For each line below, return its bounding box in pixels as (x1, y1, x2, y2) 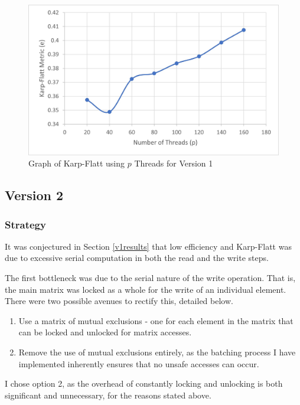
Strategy (5, 217, 46, 231)
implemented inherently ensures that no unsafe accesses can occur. (18, 357, 259, 370)
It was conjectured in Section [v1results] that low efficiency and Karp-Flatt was (5, 240, 292, 252)
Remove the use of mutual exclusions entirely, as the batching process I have (18, 345, 296, 358)
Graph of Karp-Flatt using (28, 157, 125, 169)
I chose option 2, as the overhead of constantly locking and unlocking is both (5, 377, 283, 390)
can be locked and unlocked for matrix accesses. (18, 326, 192, 338)
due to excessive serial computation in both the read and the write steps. (5, 252, 269, 264)
